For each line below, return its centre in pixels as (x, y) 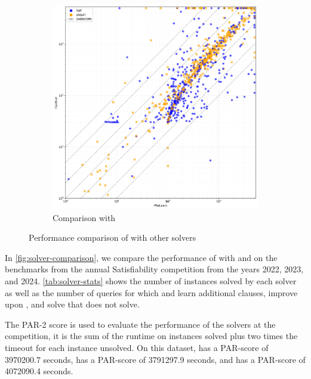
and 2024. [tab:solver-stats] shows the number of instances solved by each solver (151, 280)
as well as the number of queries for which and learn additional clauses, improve (151, 292)
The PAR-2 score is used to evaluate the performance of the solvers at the (140, 324)
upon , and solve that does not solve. (72, 304)
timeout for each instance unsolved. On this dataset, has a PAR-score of (137, 347)
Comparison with (84, 217)
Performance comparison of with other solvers (113, 237)
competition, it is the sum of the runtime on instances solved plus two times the (151, 336)
